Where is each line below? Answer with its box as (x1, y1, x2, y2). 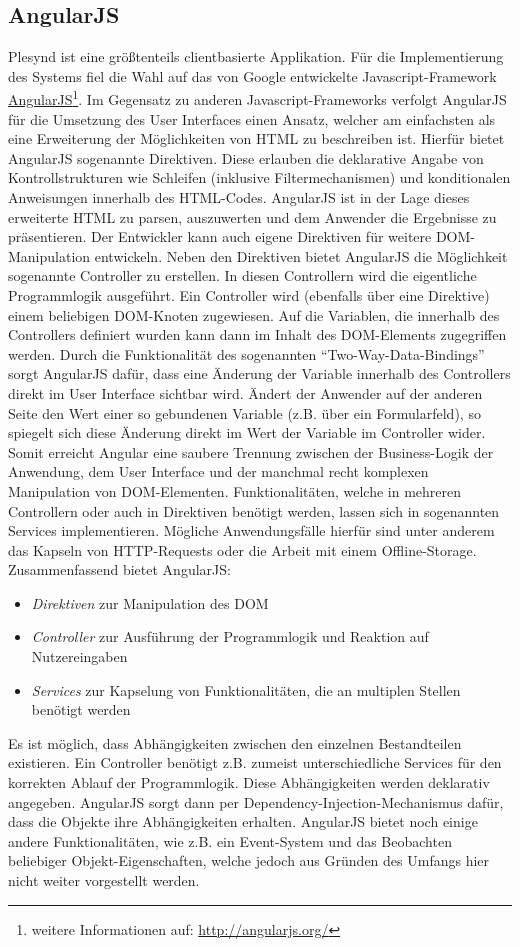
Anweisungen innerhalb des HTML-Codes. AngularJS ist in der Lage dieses (8, 187, 470, 208)
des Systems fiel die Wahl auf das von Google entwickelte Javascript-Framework (8, 65, 497, 86)
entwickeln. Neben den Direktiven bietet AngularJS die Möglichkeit (94, 245, 508, 266)
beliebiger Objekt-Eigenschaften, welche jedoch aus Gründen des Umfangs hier (8, 850, 490, 871)
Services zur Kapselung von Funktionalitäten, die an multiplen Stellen (31, 679, 461, 700)
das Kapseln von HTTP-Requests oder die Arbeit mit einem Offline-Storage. (8, 539, 477, 560)
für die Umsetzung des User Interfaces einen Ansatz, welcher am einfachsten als (8, 108, 496, 129)
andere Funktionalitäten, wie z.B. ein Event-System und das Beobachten (8, 830, 452, 851)
